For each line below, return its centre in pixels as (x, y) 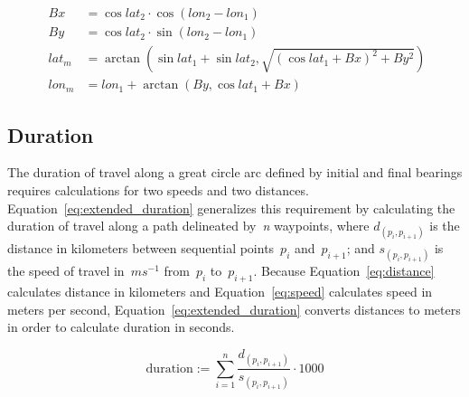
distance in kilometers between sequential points (141, 248)
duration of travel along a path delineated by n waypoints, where (188, 226)
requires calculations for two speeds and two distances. (158, 189)
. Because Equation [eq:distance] (344, 271)
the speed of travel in (66, 271)
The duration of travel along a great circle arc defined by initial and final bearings (235, 172)
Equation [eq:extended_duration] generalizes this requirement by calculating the (231, 208)
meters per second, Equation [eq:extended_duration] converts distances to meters (234, 309)
